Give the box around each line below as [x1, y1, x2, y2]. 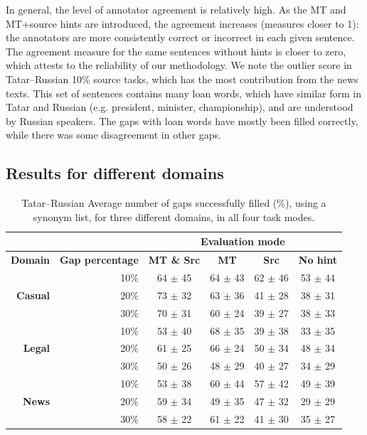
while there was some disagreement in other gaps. [6, 127, 221, 142]
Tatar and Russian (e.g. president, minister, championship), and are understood [6, 100, 353, 114]
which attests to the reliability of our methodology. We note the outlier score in [6, 58, 352, 72]
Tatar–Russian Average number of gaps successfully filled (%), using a [21, 195, 326, 210]
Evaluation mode [201, 234, 285, 249]
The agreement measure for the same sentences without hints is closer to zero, [6, 43, 346, 58]
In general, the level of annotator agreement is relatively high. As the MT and [6, 2, 346, 16]
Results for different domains [6, 162, 224, 184]
